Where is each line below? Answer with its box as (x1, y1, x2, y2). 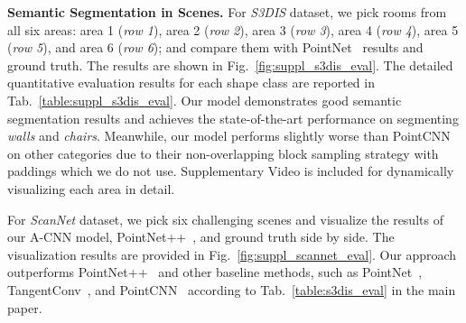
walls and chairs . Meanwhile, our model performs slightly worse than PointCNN (7, 126, 451, 145)
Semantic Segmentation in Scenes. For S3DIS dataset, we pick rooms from (7, 3, 447, 21)
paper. (7, 298, 42, 317)
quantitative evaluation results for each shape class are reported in (7, 73, 375, 92)
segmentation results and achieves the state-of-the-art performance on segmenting (7, 108, 459, 127)
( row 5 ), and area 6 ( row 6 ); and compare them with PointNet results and (7, 38, 424, 57)
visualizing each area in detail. (7, 179, 175, 198)
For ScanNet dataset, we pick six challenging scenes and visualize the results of (7, 209, 443, 228)
